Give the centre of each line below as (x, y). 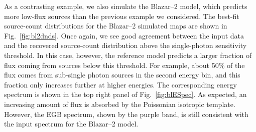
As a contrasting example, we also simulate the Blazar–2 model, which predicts (126, 6)
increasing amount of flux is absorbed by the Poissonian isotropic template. (120, 104)
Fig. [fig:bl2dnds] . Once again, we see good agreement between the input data (124, 35)
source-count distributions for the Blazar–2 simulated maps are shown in (116, 26)
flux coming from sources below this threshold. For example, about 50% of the (124, 65)
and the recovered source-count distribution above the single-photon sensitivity (125, 45)
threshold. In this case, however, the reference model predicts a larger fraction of (128, 55)
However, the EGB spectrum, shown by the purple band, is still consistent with (126, 114)
